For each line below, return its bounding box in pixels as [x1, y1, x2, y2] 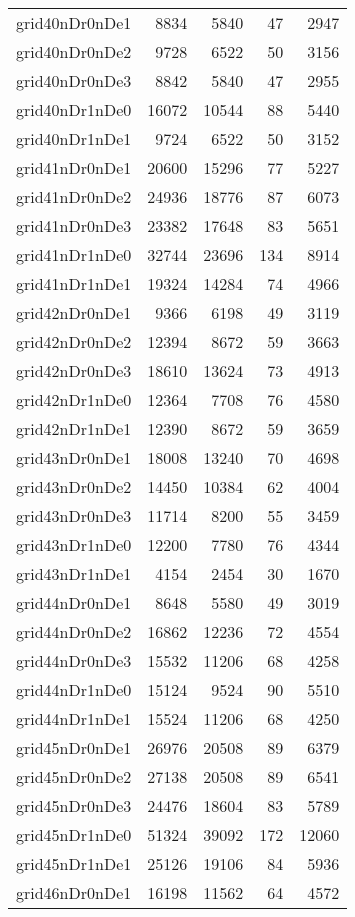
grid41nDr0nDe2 [16, 185, 132, 208]
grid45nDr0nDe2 [16, 765, 132, 788]
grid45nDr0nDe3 [16, 794, 132, 817]
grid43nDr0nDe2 [16, 475, 132, 498]
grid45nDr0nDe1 [16, 736, 132, 759]
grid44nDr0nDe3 [16, 649, 132, 672]
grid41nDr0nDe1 [16, 156, 132, 179]
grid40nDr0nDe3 [16, 69, 132, 92]
